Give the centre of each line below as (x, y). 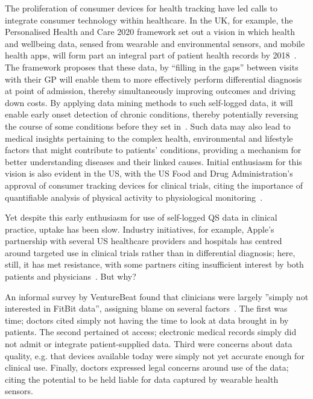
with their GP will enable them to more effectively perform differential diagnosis (153, 79)
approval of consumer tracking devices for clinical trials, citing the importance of (154, 185)
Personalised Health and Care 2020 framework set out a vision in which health (150, 32)
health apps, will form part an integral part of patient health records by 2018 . (151, 55)
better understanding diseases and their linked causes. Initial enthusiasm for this (153, 161)
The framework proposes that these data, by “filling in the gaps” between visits (152, 67)
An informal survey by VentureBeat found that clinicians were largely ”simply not (157, 296)
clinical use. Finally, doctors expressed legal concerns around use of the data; (147, 367)
